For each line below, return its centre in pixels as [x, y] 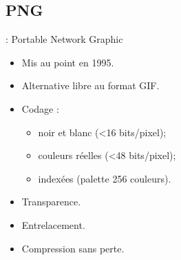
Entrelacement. [53, 224]
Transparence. [51, 202]
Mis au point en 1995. [68, 62]
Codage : [40, 108]
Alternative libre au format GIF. [90, 85]
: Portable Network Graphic [64, 39]
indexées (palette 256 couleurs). [105, 178]
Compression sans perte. [73, 248]
